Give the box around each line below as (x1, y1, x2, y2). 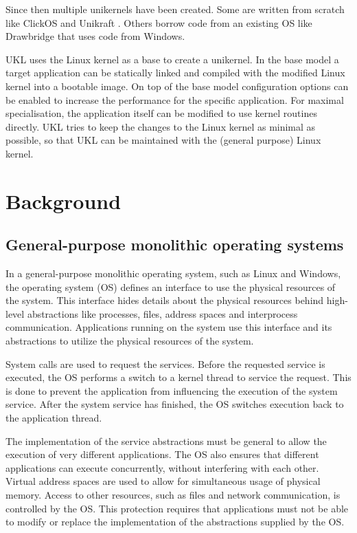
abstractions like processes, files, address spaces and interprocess (27, 306, 298, 320)
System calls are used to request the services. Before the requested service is (5, 356, 325, 371)
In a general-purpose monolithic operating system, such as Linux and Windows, (5, 266, 341, 281)
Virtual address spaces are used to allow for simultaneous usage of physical (5, 474, 321, 488)
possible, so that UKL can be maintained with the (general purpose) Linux (5, 133, 321, 147)
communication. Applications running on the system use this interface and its (5, 320, 332, 334)
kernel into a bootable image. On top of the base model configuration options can (5, 78, 349, 93)
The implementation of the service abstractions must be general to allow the (5, 433, 327, 448)
